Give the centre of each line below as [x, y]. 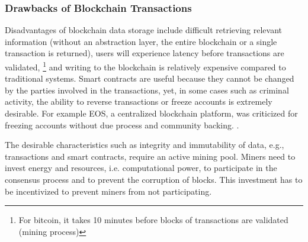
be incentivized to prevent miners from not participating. [108, 191]
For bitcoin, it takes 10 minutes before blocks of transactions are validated [153, 220]
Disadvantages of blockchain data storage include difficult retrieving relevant [144, 30]
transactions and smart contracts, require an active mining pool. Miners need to [150, 156]
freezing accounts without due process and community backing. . [122, 125]
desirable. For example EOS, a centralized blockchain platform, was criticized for [151, 113]
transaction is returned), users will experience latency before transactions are [145, 53]
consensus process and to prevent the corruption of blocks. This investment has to [154, 179]
